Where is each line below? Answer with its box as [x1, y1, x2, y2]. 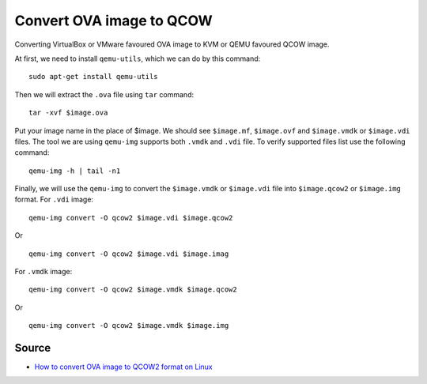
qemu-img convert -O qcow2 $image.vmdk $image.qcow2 [28, 285, 237, 294]
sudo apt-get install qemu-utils [28, 72, 158, 81]
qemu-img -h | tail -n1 [28, 166, 121, 175]
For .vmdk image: [14, 267, 73, 277]
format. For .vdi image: [14, 194, 94, 205]
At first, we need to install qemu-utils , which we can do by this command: [14, 54, 261, 63]
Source [14, 341, 51, 355]
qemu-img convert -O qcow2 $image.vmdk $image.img [28, 321, 229, 330]
